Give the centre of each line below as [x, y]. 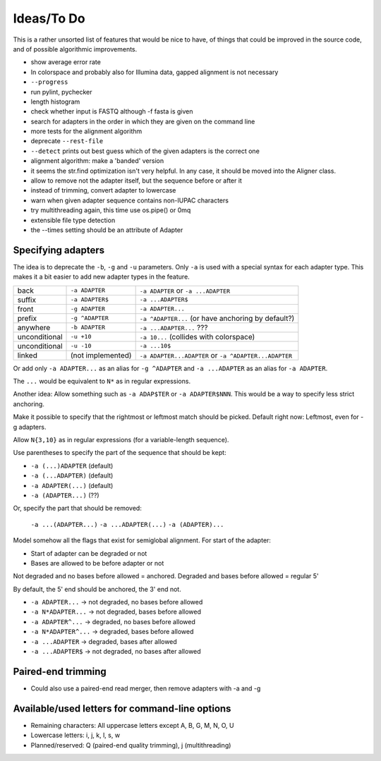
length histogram [55, 102]
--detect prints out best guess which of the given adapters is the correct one [145, 151]
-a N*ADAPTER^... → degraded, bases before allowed [112, 632]
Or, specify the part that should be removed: [78, 509]
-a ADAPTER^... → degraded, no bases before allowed [113, 621]
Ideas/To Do [49, 18]
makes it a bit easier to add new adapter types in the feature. [101, 277]
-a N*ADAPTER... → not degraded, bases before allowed [116, 612]
